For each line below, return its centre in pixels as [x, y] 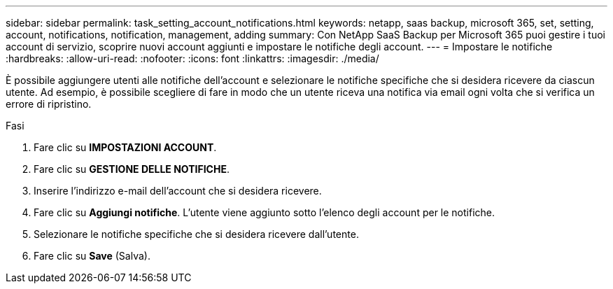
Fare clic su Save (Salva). [92, 256]
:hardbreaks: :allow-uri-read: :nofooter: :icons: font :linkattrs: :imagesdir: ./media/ [192, 58]
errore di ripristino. [49, 104]
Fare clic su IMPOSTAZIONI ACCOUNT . [125, 147]
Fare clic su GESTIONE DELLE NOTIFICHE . [132, 169]
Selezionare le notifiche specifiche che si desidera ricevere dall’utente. [196, 234]
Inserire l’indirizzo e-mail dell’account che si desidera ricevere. [178, 191]
